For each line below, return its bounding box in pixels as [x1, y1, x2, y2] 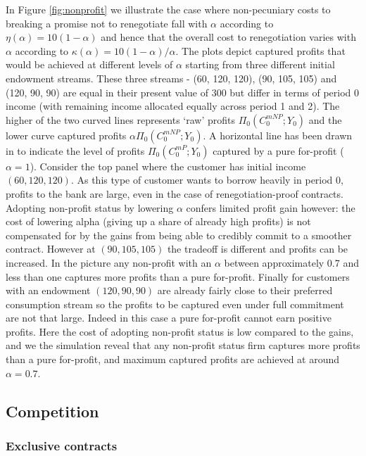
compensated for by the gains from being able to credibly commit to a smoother [6, 227, 352, 242]
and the [308, 112, 342, 127]
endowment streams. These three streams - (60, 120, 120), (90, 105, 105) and [6, 70, 337, 85]
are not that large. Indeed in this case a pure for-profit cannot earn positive [6, 310, 332, 325]
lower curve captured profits [6, 127, 127, 142]
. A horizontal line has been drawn [203, 127, 353, 142]
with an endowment [6, 283, 91, 298]
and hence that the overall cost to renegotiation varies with [101, 30, 356, 44]
